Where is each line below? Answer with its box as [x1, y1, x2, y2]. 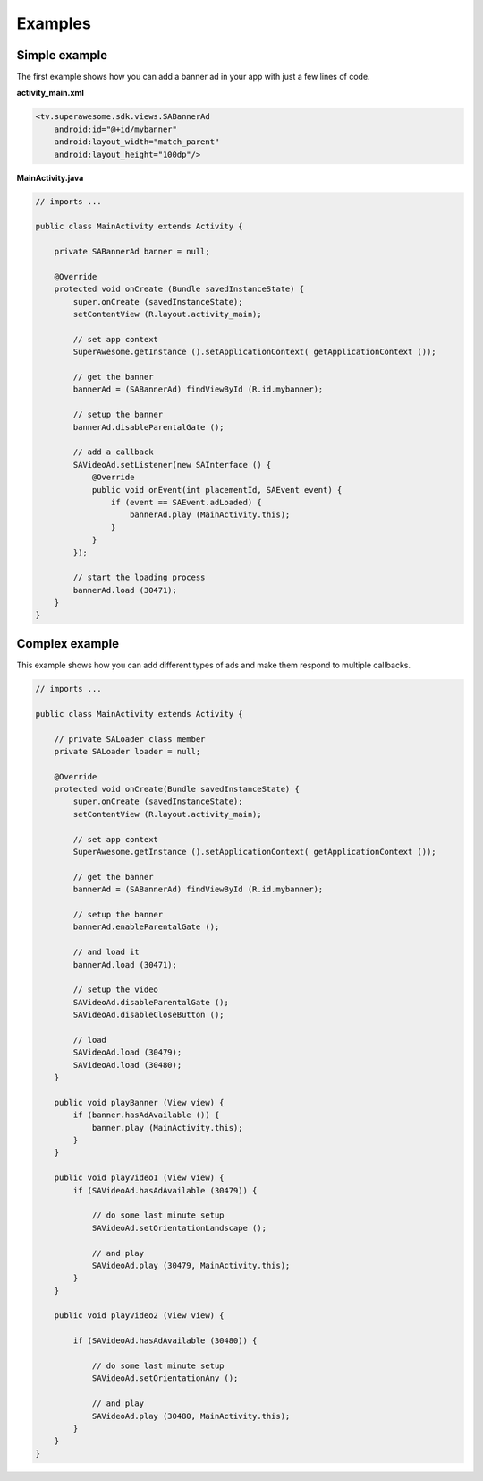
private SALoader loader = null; [54, 746, 201, 756]
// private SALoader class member [54, 734, 206, 744]
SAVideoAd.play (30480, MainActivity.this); [91, 1411, 291, 1421]
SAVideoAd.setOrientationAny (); [91, 1373, 239, 1383]
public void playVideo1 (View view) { [54, 1173, 225, 1183]
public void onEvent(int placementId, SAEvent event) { [91, 485, 343, 495]
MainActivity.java [16, 172, 84, 183]
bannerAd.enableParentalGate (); [72, 922, 220, 932]
